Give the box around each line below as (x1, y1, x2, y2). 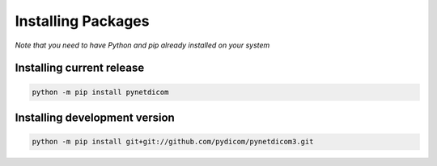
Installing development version (15, 110, 176, 124)
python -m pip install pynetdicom (32, 87, 169, 97)
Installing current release (15, 61, 145, 75)
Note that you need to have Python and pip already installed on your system (15, 40, 270, 50)
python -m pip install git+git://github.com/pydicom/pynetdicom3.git (32, 137, 314, 147)
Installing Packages (15, 12, 150, 30)
